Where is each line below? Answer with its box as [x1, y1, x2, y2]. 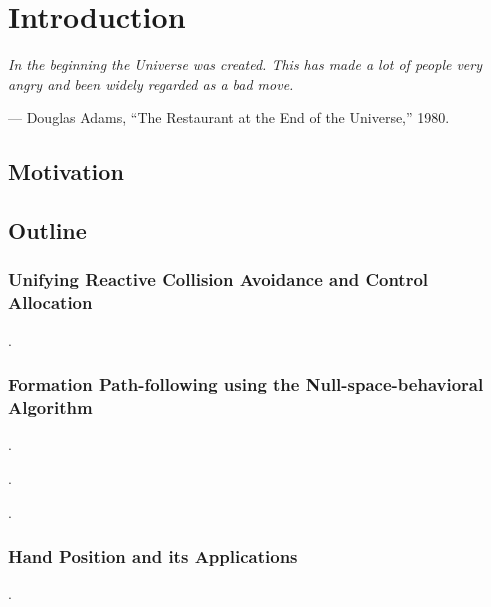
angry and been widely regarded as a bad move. [8, 73, 294, 94]
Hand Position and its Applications [8, 544, 298, 569]
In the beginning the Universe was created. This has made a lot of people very [8, 54, 483, 75]
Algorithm [8, 395, 93, 420]
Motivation [8, 156, 124, 187]
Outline [8, 215, 87, 246]
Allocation [8, 290, 93, 315]
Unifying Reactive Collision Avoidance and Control [8, 267, 429, 292]
